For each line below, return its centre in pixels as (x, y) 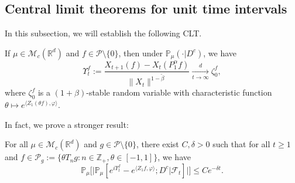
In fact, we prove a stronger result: (67, 124)
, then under (141, 52)
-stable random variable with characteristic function (179, 92)
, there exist (157, 144)
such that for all (241, 144)
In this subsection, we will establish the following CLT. (103, 33)
